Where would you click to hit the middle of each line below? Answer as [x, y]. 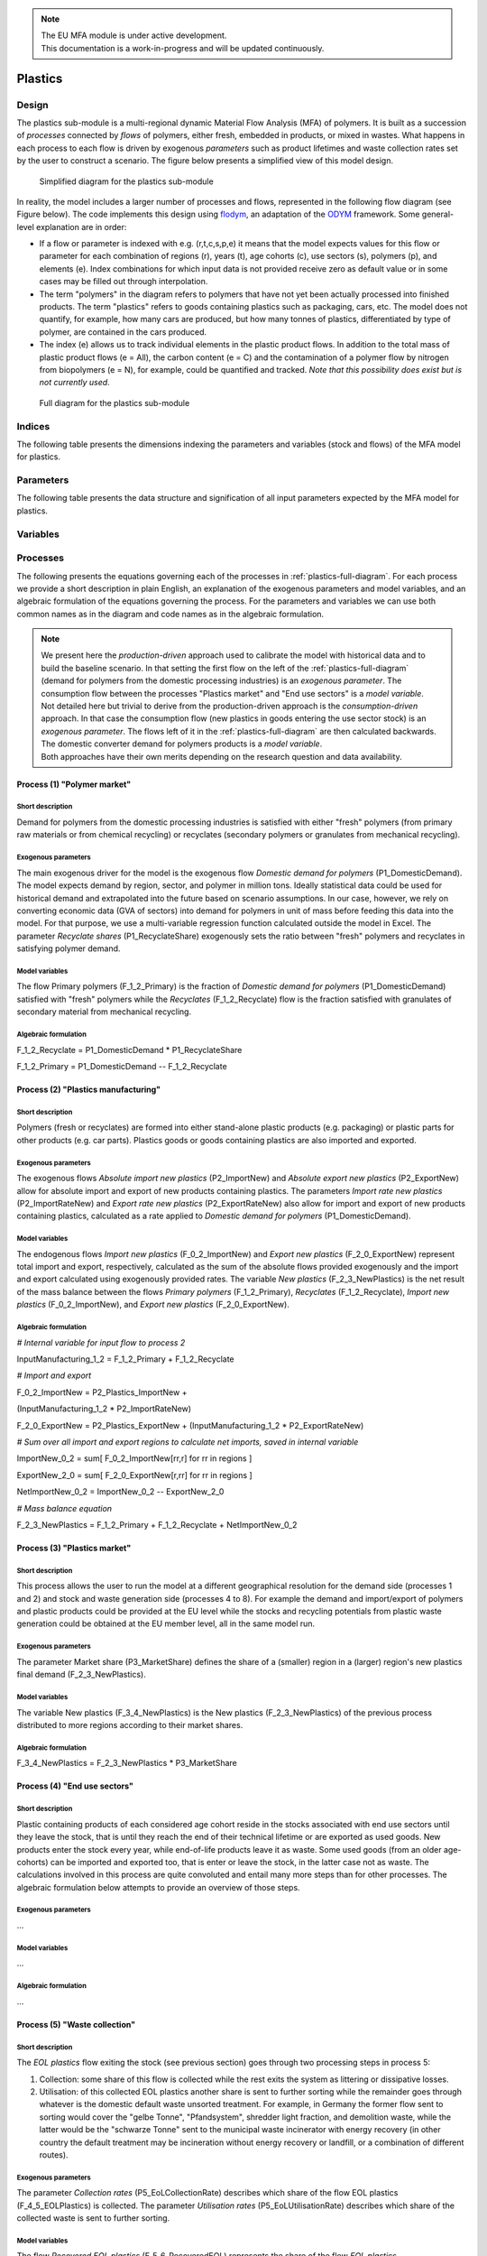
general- [438, 214]
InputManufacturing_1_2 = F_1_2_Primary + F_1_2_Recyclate [125, 1359]
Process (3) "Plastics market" [74, 1548]
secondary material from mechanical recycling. [104, 1012]
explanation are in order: [82, 227]
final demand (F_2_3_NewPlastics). [81, 1675]
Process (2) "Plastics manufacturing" [89, 1089]
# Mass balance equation [64, 1508]
